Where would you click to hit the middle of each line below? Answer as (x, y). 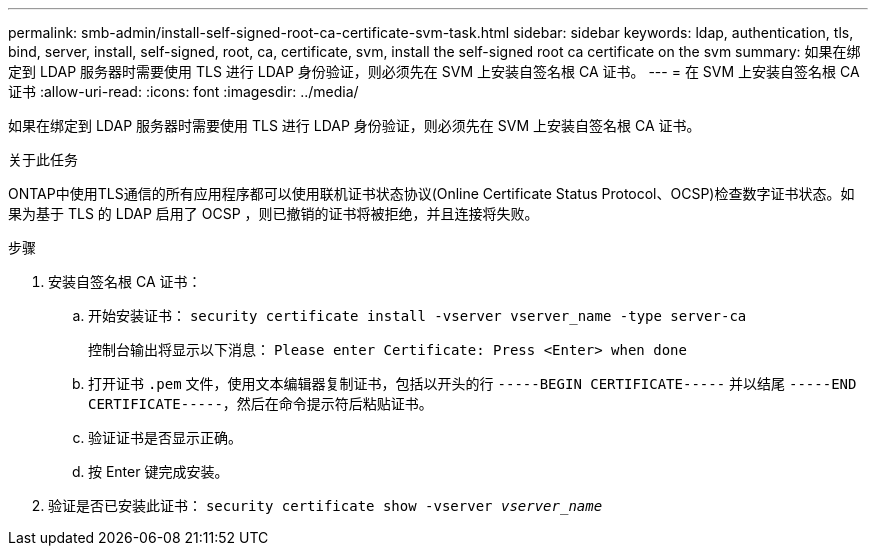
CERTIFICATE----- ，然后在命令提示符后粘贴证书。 (260, 403)
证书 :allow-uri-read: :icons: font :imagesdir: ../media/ (183, 91)
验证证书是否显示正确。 (165, 437)
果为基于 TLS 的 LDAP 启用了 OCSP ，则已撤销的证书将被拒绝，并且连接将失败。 (273, 213)
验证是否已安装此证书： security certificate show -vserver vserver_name (325, 505)
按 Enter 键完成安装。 (158, 471)
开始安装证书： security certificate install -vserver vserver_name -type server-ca (417, 315)
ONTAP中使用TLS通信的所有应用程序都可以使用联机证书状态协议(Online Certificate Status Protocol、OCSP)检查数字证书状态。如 (431, 193)
